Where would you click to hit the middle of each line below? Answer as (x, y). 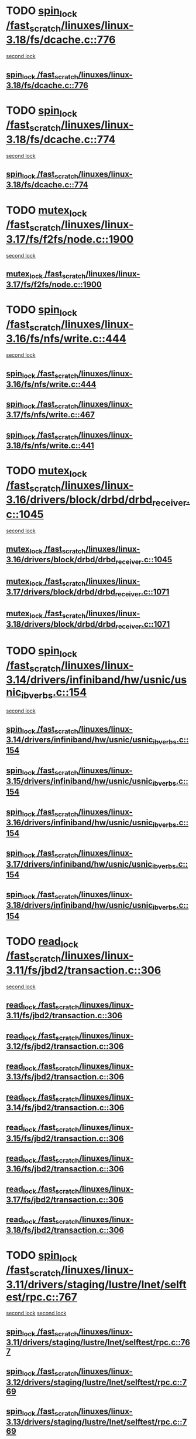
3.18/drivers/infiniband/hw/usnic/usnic (80, 905)
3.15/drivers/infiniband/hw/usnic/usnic (80, 781)
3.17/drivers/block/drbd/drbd (61, 592)
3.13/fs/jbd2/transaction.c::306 (65, 1077)
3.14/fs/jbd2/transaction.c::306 (65, 1107)
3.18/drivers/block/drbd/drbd (61, 624)
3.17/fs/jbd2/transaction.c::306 (65, 1199)
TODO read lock (42, 942)
